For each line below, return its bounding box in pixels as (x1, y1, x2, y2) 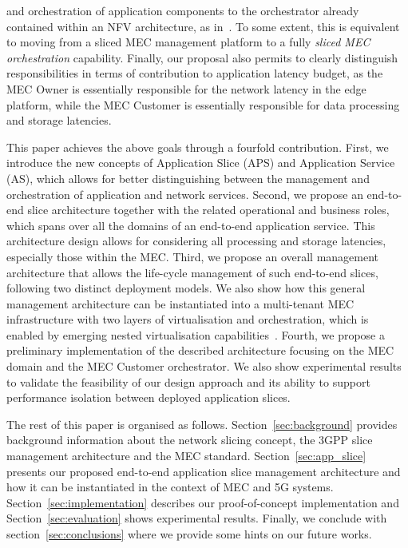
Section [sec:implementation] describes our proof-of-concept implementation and (6, 494, 399, 510)
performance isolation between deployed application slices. (6, 389, 291, 406)
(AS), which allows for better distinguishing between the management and (6, 169, 370, 186)
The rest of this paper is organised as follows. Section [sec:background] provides (6, 415, 398, 432)
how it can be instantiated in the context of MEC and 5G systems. (6, 479, 334, 495)
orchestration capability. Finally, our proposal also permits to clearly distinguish (6, 49, 398, 66)
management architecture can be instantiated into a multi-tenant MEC (6, 295, 355, 312)
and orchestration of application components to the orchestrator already (6, 2, 359, 18)
